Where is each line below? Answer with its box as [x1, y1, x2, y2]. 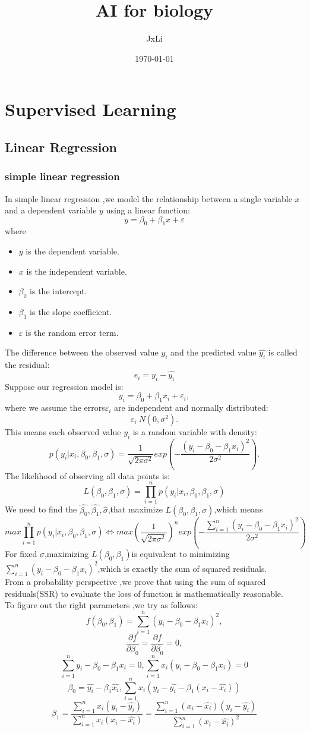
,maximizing [44, 548, 89, 560]
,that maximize [107, 503, 163, 515]
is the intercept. [30, 285, 87, 297]
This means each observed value [5, 425, 121, 438]
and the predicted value [170, 346, 257, 358]
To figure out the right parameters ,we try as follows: [5, 599, 198, 611]
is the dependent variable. [26, 245, 119, 257]
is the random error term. [25, 326, 119, 338]
